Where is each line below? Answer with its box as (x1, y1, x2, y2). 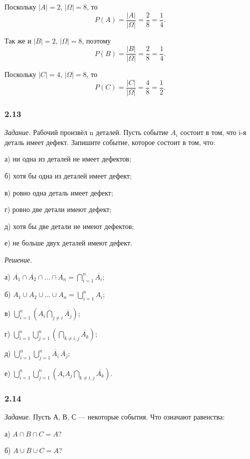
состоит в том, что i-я (180, 127, 247, 137)
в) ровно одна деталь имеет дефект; (4, 187, 113, 197)
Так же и (4, 35, 31, 45)
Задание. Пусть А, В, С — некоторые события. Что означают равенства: (4, 411, 225, 422)
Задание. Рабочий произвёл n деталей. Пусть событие (4, 127, 169, 137)
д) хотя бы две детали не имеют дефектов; (4, 220, 134, 231)
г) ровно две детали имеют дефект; (4, 204, 112, 214)
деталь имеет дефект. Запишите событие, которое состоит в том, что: (4, 136, 216, 147)
